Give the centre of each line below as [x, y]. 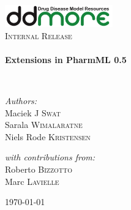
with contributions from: [50, 157]
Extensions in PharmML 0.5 [66, 59]
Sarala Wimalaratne [44, 125]
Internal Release [39, 35]
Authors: [21, 101]
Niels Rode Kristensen [48, 136]
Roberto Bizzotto [39, 169]
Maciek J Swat [33, 112]
